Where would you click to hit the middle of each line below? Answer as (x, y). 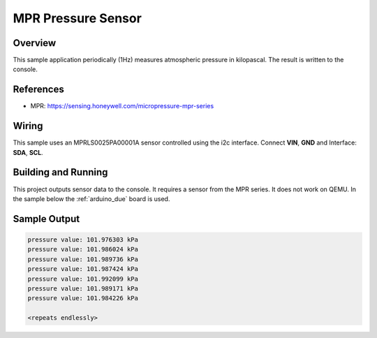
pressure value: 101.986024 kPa (83, 249)
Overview (35, 43)
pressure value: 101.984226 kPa (83, 298)
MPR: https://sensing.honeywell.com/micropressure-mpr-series (122, 106)
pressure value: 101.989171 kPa (83, 288)
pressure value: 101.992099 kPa (83, 279)
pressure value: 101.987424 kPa (83, 269)
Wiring (28, 126)
